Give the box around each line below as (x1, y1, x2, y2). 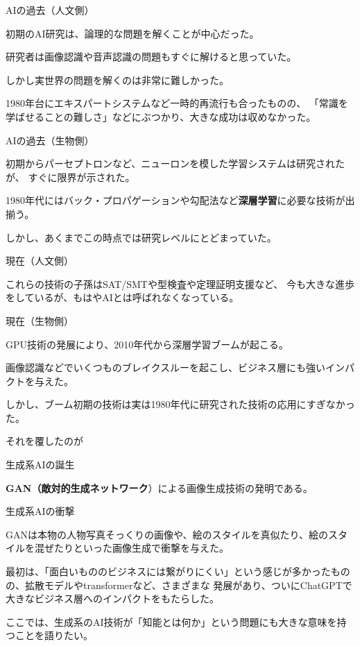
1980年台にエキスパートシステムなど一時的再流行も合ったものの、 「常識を (6, 96, 348, 110)
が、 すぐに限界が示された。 (6, 169, 135, 184)
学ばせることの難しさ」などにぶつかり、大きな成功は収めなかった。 (6, 109, 316, 124)
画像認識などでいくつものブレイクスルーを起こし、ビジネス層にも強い (6, 360, 326, 375)
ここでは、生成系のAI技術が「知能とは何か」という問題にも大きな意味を (6, 614, 337, 629)
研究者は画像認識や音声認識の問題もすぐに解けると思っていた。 (6, 49, 297, 64)
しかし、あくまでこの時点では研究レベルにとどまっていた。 (6, 230, 277, 244)
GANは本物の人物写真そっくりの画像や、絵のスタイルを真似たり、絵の (6, 527, 329, 541)
